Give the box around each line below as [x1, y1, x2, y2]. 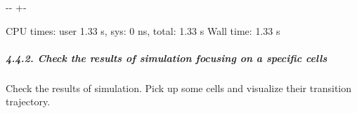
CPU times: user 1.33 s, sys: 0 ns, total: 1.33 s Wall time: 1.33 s [6, 23, 280, 38]
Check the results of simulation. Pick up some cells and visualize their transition [6, 80, 351, 95]
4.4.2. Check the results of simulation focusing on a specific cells [6, 50, 327, 65]
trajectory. [6, 94, 51, 109]
